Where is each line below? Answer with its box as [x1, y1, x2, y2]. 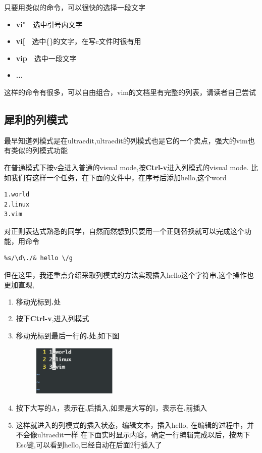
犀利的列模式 [4, 111, 68, 127]
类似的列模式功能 [11, 145, 68, 156]
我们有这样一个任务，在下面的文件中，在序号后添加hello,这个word [11, 172, 227, 182]
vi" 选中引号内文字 [16, 19, 83, 29]
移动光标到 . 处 [16, 296, 61, 307]
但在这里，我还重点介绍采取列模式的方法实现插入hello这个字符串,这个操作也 [4, 269, 254, 280]
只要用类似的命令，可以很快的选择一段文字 [4, 2, 145, 12]
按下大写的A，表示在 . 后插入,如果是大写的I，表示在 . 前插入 [16, 402, 207, 413]
